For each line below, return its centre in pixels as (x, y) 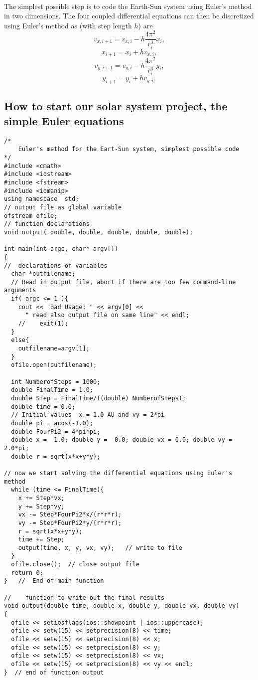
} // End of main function (54, 581)
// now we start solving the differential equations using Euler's (118, 473)
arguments (20, 290)
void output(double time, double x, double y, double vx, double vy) (122, 606)
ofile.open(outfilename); (54, 365)
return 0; (27, 573)
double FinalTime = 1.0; (52, 390)
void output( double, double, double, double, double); (99, 232)
